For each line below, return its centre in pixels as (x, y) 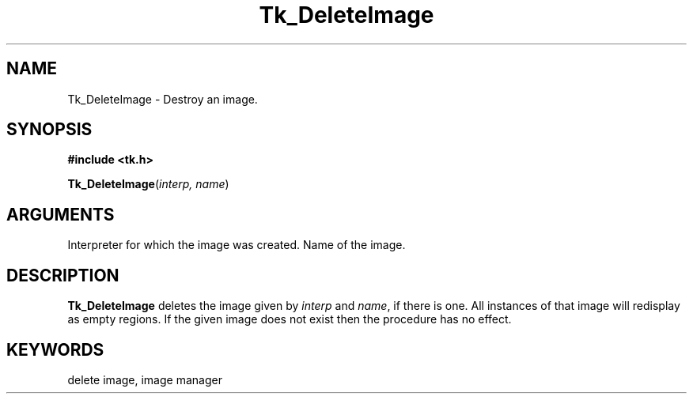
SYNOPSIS (49, 130)
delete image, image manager (145, 379)
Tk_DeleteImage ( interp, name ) (148, 184)
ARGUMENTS (61, 214)
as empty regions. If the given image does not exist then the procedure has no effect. (290, 319)
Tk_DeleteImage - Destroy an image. (163, 99)
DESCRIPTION (63, 275)
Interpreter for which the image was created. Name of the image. (237, 245)
